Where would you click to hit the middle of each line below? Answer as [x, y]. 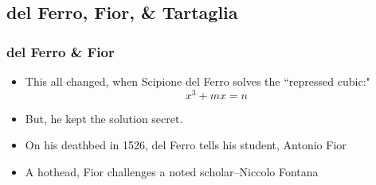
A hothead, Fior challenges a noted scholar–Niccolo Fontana [172, 171]
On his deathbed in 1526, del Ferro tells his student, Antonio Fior [186, 145]
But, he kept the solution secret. [104, 118]
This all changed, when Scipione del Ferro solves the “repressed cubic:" [198, 81]
